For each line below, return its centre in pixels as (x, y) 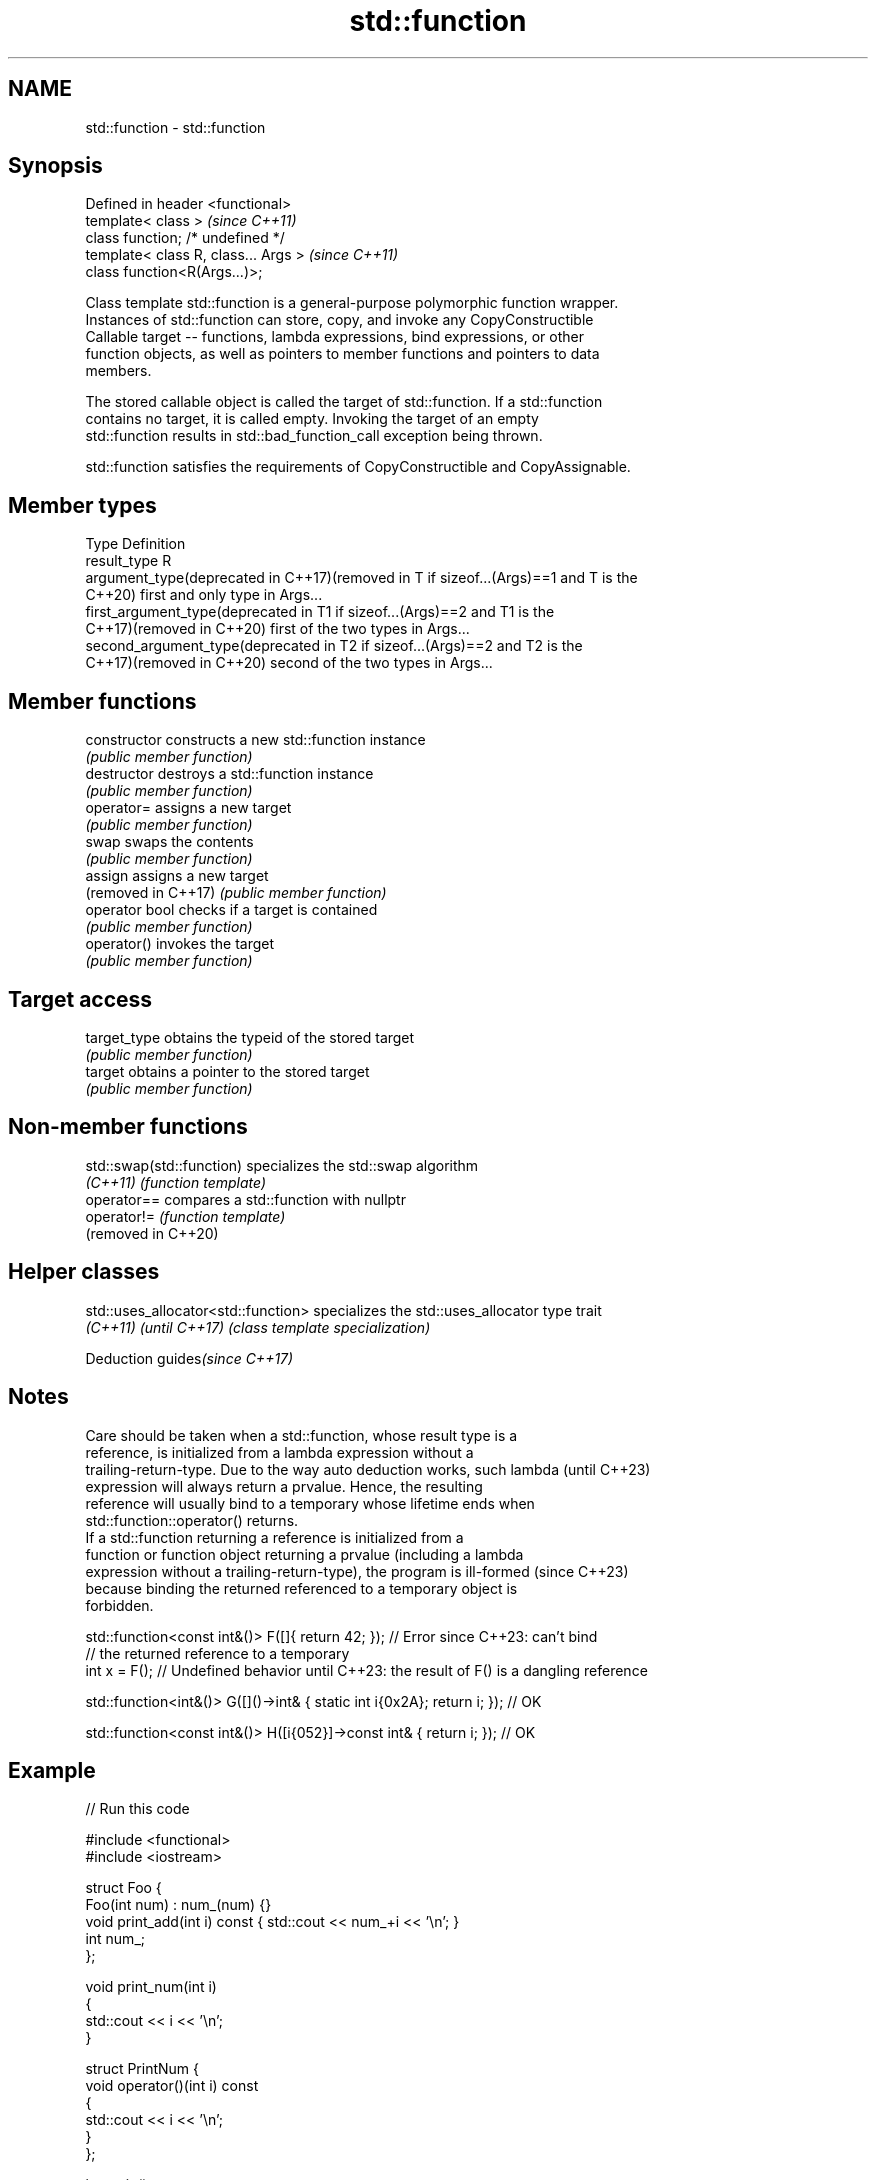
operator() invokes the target (180, 944)
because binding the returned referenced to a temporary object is (301, 1588)
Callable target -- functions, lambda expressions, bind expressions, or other (334, 337)
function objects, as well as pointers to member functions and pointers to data (342, 354)
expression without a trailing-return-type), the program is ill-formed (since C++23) (357, 1571)
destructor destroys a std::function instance (229, 774)
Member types (82, 505)
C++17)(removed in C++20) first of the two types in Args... (277, 629)
